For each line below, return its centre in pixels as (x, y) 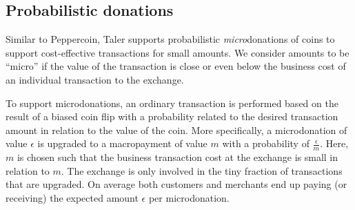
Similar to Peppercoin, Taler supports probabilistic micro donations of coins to (170, 39)
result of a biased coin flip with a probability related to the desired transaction (172, 116)
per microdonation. (189, 197)
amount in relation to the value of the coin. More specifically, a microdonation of (176, 130)
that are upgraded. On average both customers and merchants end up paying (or (176, 184)
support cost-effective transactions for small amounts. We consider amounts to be (177, 52)
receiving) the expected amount (72, 197)
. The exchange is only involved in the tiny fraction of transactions (202, 170)
